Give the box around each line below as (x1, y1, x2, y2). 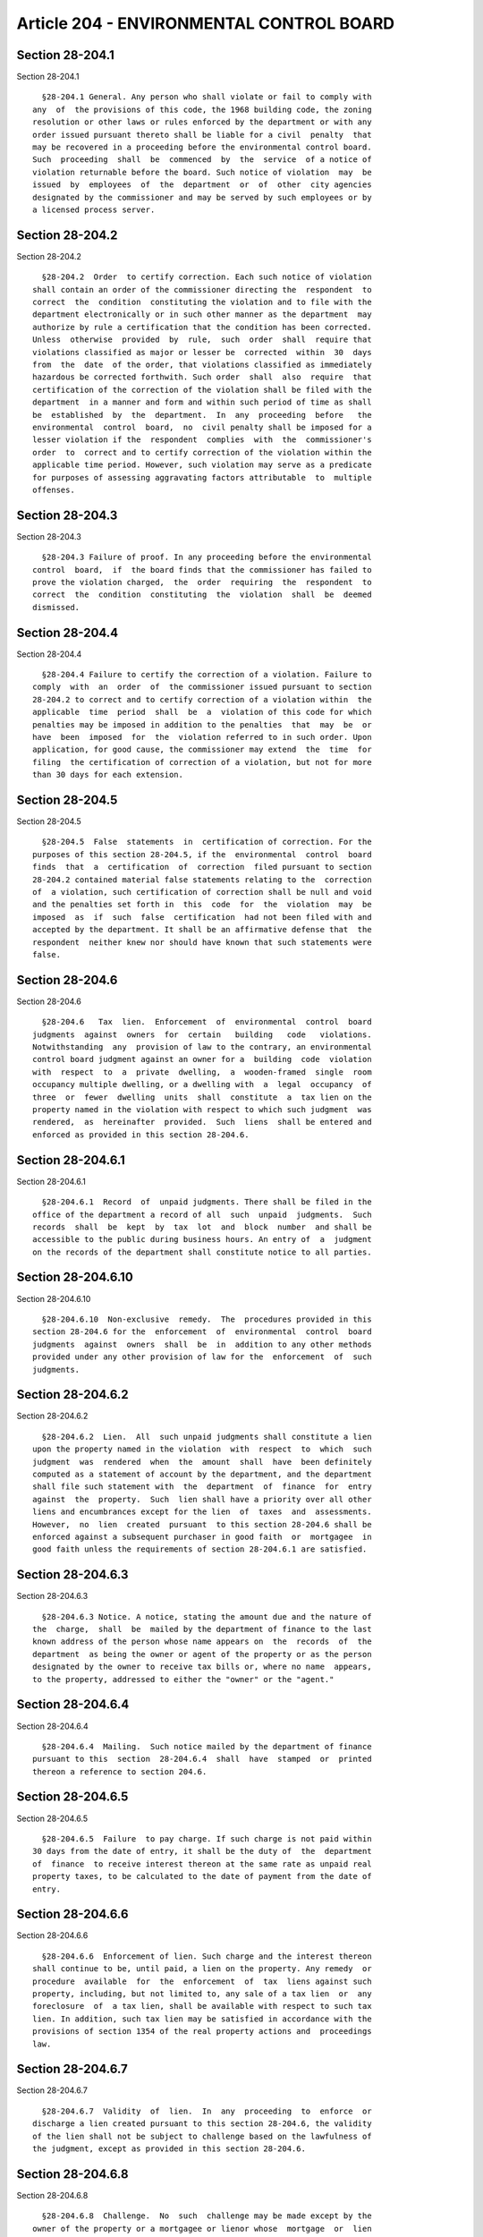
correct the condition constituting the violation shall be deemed (32, 590, 372, 600)
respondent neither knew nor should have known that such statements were (32, 937, 372, 948)
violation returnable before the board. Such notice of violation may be (32, 166, 372, 177)
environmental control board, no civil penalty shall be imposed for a (32, 421, 372, 432)
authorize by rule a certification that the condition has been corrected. (32, 322, 372, 332)
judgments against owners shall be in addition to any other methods (32, 1339, 372, 1349)
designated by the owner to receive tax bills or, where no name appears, (32, 1662, 372, 1672)
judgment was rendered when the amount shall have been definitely (32, 1457, 372, 1467)
